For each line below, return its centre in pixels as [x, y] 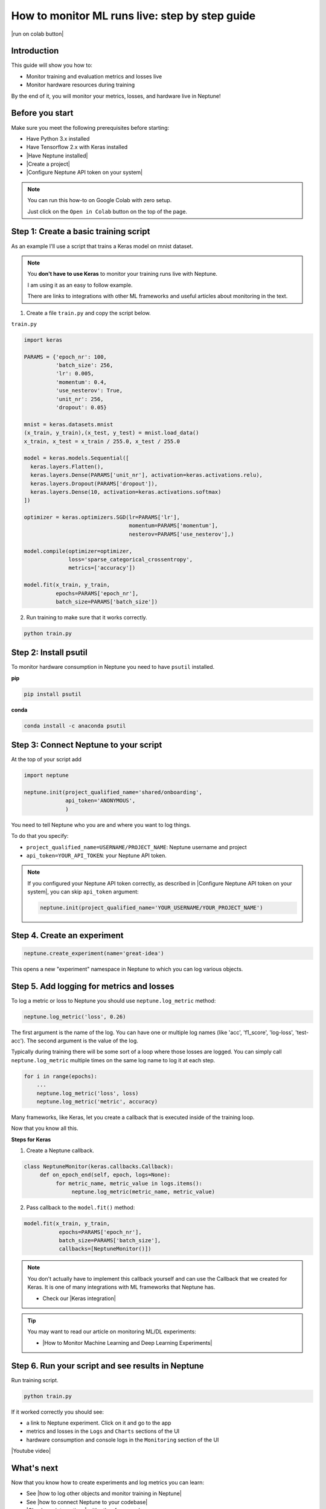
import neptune [46, 775]
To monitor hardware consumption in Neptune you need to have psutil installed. [113, 667]
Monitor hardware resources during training [81, 85]
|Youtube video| [31, 1451]
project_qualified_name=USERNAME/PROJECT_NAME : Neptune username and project [136, 847]
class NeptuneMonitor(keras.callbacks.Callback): [99, 1167]
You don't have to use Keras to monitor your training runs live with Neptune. [122, 274]
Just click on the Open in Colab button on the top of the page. [107, 211]
